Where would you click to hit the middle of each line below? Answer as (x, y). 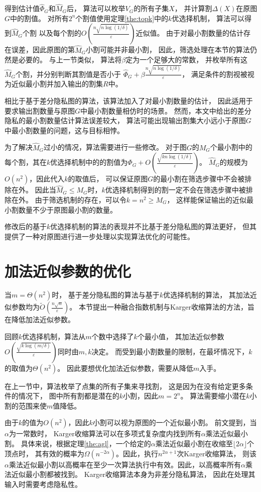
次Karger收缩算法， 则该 (217, 453)
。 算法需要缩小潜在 (213, 396)
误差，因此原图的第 (43, 50)
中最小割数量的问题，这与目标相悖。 (64, 130)
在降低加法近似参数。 (40, 319)
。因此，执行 (137, 453)
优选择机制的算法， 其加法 (207, 295)
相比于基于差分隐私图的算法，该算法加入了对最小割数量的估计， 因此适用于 (129, 100)
